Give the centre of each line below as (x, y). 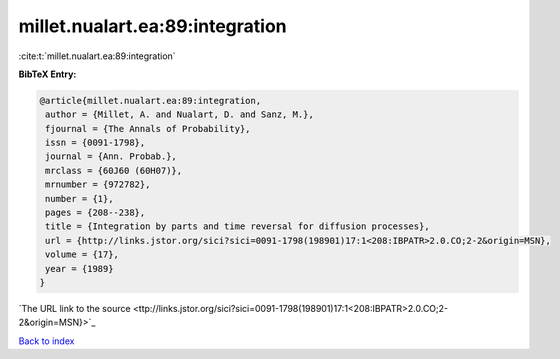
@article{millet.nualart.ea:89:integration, (150, 100)
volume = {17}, (82, 254)
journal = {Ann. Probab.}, (111, 156)
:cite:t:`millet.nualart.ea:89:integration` (97, 56)
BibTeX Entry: (47, 74)
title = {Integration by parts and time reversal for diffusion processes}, (237, 226)
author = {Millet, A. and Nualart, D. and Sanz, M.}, (179, 114)
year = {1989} (79, 268)
